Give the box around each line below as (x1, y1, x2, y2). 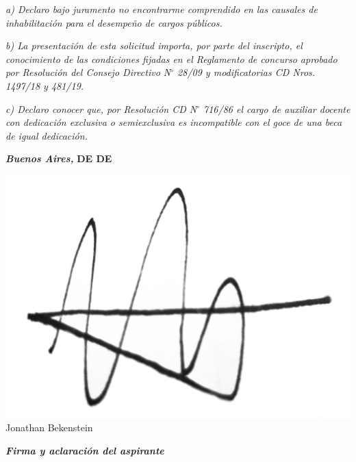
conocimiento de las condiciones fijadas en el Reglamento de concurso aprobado (5, 51, 338, 66)
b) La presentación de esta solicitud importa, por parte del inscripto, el (5, 38, 303, 53)
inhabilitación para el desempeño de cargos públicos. (5, 15, 222, 29)
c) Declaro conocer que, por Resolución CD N (5, 101, 197, 116)
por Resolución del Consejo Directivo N (5, 65, 171, 79)
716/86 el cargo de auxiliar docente (203, 101, 351, 116)
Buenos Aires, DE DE (5, 151, 112, 166)
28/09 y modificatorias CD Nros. (177, 65, 316, 79)
